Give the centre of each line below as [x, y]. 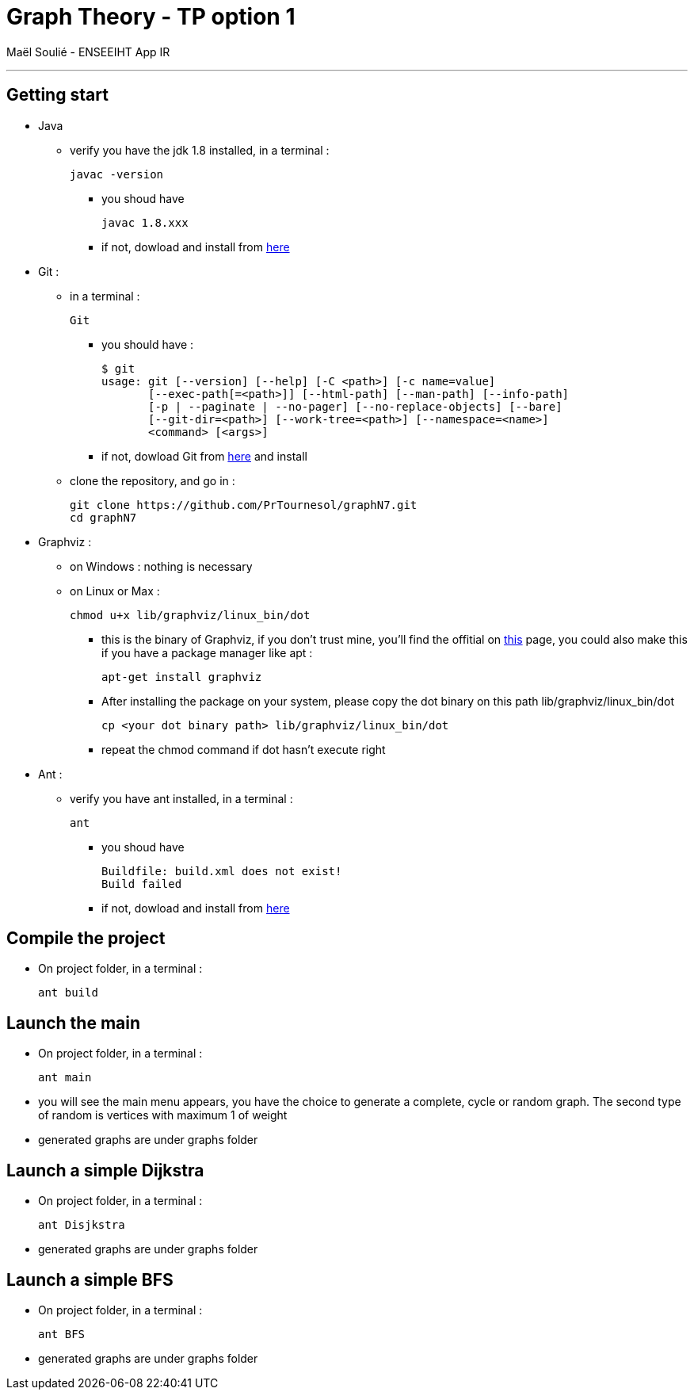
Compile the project [86, 939]
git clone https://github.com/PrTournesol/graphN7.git [244, 505]
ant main [65, 1078]
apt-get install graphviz [182, 677]
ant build [68, 993]
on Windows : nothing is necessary [161, 566]
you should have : [148, 344]
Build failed [142, 883]
